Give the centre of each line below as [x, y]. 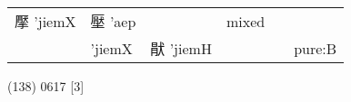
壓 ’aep [113, 21]
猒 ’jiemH [181, 48]
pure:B [316, 48]
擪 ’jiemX [45, 21]
